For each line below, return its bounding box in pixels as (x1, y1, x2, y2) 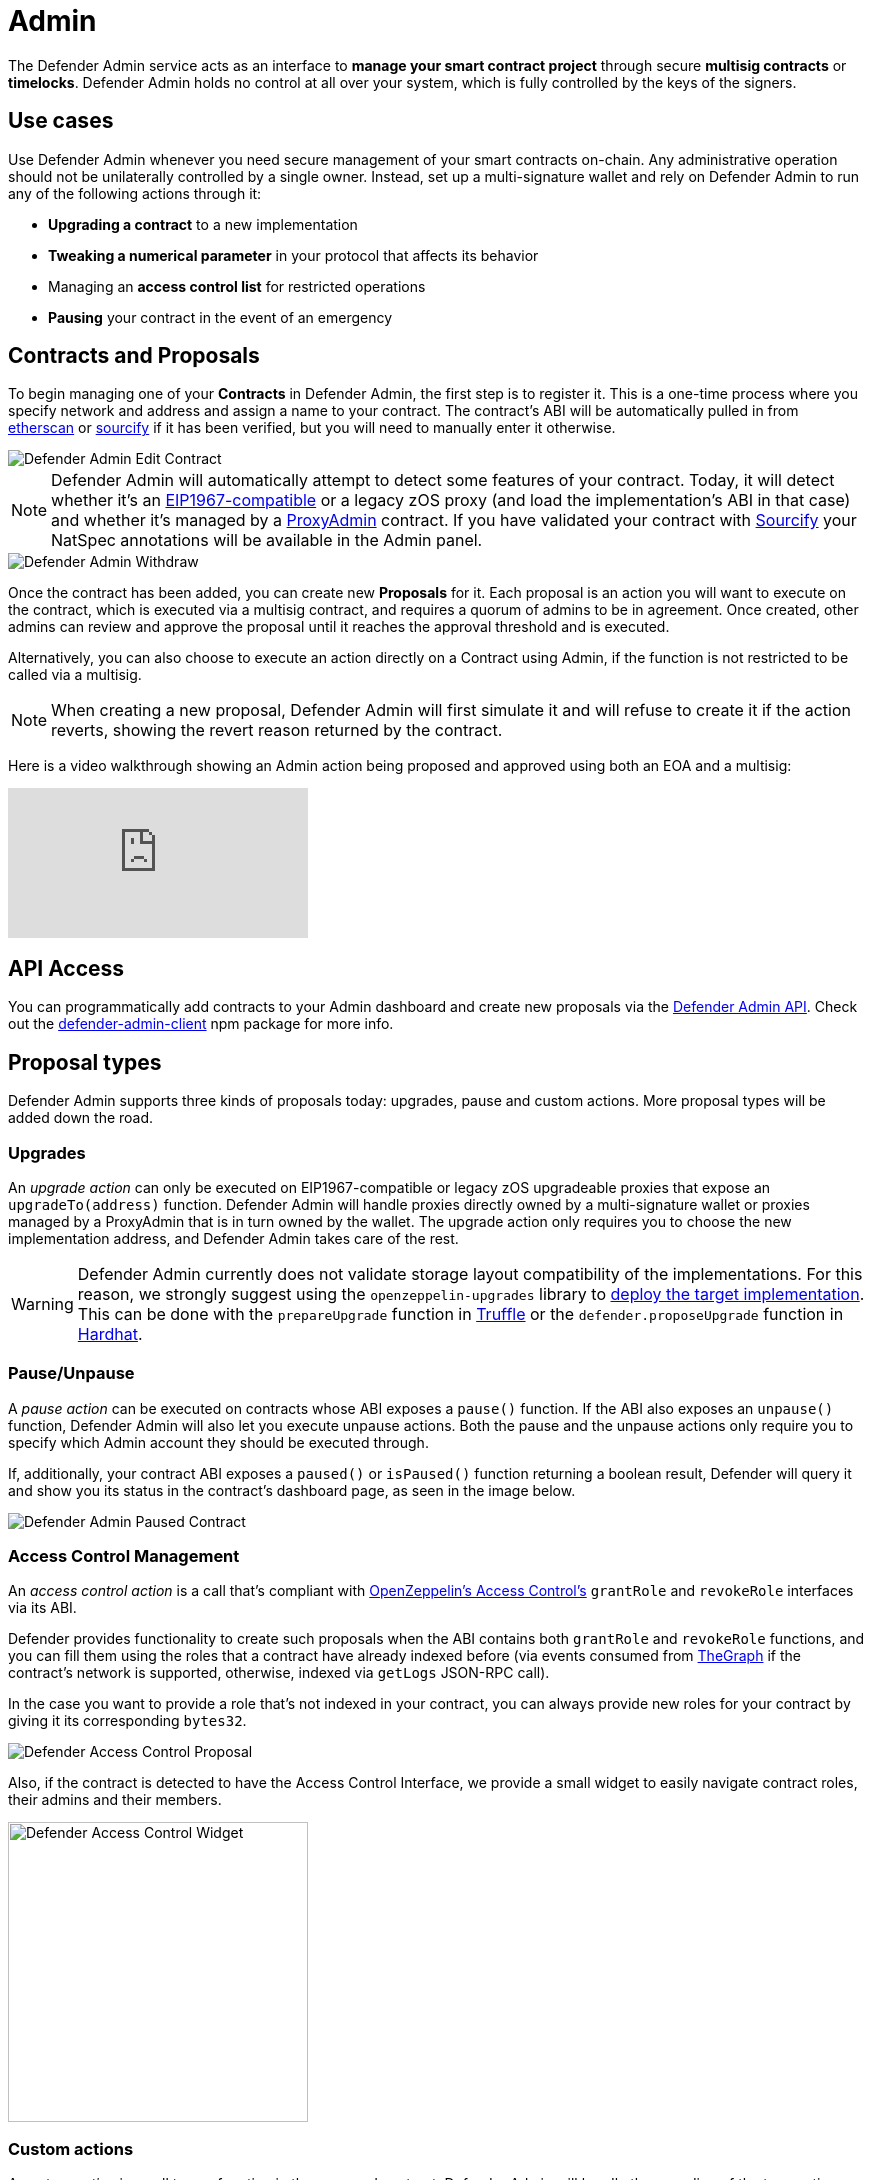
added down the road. (8, 1109, 154, 1127)
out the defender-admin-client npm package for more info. (8, 1015, 394, 1033)
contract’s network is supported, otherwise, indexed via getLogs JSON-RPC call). (8, 1664, 550, 1682)
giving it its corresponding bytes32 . (8, 1712, 247, 1730)
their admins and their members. (8, 1791, 222, 1809)
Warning (11, 1293, 74, 1314)
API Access (8, 955, 125, 981)
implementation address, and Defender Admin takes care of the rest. (8, 1229, 459, 1247)
